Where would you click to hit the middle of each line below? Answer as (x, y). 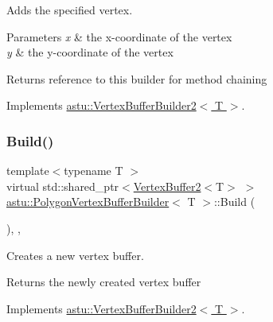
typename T (94, 171)
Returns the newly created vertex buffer (104, 282)
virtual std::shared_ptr (63, 186)
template (28, 171)
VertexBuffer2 (167, 186)
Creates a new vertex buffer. (75, 255)
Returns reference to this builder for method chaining (137, 78)
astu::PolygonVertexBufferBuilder (88, 202)
